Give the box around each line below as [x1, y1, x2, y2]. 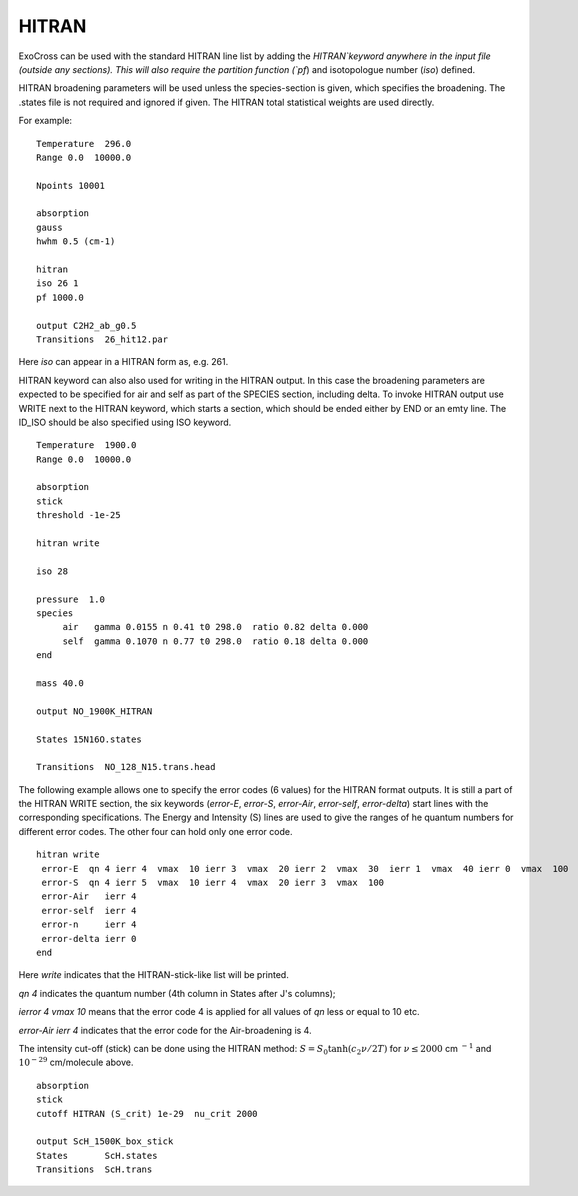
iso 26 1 [36, 278, 79, 289]
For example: [18, 115, 73, 127]
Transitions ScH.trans [36, 1164, 153, 1175]
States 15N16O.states [36, 733, 142, 745]
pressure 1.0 [36, 593, 105, 605]
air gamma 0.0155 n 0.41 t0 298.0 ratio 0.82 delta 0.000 [62, 621, 369, 633]
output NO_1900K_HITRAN [36, 705, 153, 717]
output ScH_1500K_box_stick [36, 1136, 174, 1147]
